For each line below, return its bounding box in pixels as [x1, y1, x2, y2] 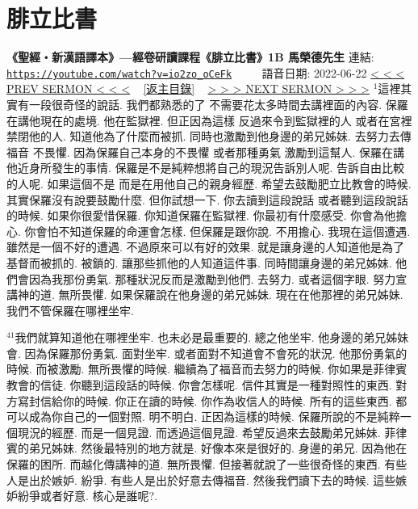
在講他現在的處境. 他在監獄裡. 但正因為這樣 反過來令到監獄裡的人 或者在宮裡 [6, 111, 412, 128]
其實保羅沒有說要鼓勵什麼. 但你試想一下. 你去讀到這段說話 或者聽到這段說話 [6, 191, 408, 208]
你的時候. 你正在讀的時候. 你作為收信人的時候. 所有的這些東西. [62, 392, 392, 409]
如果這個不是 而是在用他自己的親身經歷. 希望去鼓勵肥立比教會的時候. [47, 175, 412, 191]
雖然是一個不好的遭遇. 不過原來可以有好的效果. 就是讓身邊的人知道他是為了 [6, 238, 405, 255]
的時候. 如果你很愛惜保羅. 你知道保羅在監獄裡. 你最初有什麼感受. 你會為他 [6, 207, 396, 224]
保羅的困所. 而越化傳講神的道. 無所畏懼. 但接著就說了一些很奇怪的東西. [6, 456, 381, 473]
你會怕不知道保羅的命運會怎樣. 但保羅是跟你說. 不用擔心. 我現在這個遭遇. [24, 222, 411, 239]
